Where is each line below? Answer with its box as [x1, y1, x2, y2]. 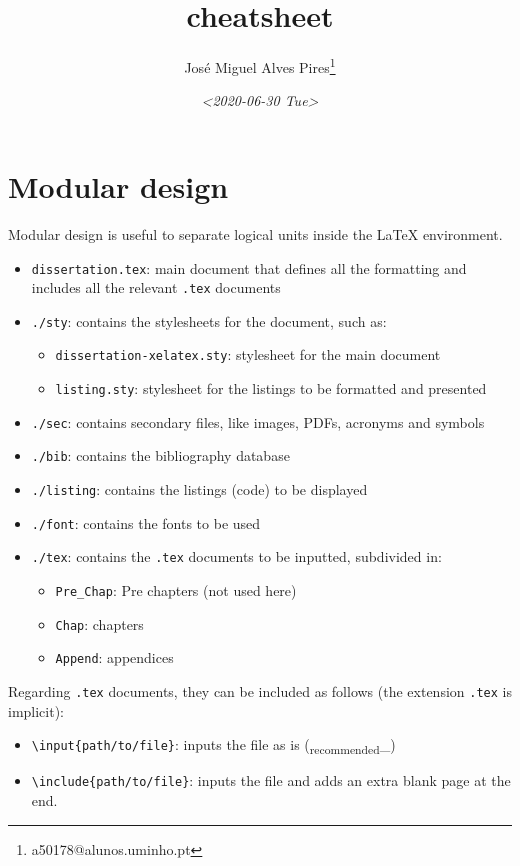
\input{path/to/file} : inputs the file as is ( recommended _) [31, 734, 396, 758]
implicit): [8, 700, 65, 721]
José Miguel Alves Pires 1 [184, 54, 336, 77]
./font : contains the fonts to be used [31, 512, 261, 533]
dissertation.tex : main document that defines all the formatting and [31, 257, 467, 278]
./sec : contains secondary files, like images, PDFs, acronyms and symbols [31, 411, 485, 432]
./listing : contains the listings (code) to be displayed [31, 479, 368, 500]
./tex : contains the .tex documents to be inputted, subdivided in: [31, 546, 442, 567]
